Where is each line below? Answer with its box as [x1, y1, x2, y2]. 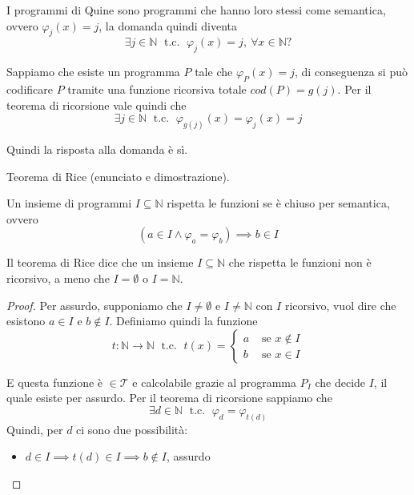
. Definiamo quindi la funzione [109, 312, 258, 329]
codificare [6, 80, 53, 97]
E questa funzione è [6, 373, 103, 390]
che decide [315, 373, 366, 390]
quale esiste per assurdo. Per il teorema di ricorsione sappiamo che [6, 389, 332, 406]
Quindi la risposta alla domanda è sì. [6, 141, 188, 158]
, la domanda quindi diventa [98, 17, 237, 34]
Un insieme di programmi [6, 195, 132, 211]
